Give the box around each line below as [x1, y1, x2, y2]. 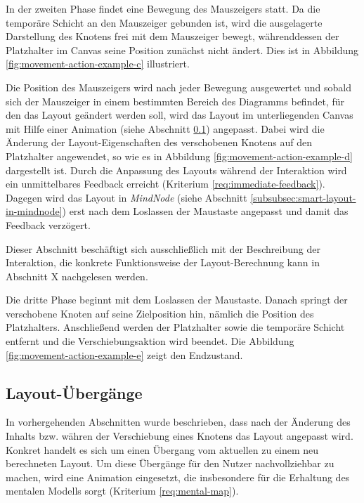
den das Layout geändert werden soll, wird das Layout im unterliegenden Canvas [6, 107, 353, 122]
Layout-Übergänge [6, 381, 143, 403]
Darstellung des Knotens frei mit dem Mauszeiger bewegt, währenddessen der [6, 29, 339, 44]
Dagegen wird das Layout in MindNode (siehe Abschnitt [6, 190, 247, 204]
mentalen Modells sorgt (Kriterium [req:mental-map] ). [6, 483, 239, 498]
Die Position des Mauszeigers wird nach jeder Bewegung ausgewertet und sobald [6, 79, 351, 94]
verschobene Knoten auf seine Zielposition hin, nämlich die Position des [6, 306, 314, 320]
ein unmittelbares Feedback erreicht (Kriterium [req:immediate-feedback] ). [6, 176, 325, 191]
